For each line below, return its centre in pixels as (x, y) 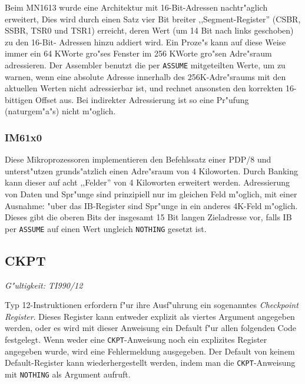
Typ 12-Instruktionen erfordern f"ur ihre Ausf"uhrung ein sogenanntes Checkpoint (152, 305)
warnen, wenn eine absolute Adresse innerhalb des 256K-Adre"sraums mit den (145, 76)
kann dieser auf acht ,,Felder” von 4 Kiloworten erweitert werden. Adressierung (147, 182)
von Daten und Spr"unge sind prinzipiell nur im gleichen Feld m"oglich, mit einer (151, 194)
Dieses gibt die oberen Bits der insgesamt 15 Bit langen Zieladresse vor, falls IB (148, 217)
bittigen (19, 99)
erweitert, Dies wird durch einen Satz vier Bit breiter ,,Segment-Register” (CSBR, (153, 19)
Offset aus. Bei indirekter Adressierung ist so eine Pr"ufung (142, 99)
